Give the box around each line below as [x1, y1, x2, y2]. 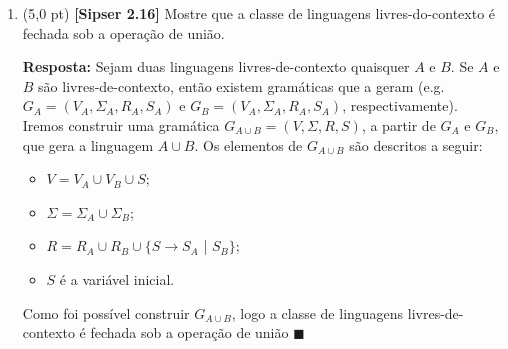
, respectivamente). [342, 95, 458, 116]
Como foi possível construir [22, 302, 190, 323]
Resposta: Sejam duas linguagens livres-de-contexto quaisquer [22, 56, 410, 77]
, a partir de [361, 114, 436, 135]
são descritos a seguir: [349, 134, 483, 155]
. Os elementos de [194, 134, 303, 155]
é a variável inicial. [59, 268, 175, 289]
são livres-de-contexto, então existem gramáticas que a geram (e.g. [38, 75, 445, 96]
